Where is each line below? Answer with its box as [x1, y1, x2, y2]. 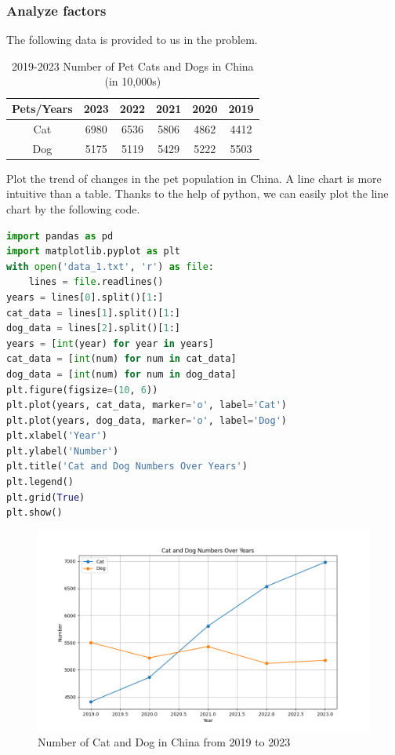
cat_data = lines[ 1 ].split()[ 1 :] [6, 307, 180, 319]
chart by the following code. [6, 200, 140, 217]
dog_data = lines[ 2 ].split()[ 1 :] [6, 323, 180, 334]
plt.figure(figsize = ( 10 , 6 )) [6, 384, 158, 396]
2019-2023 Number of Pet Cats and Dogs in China [12, 57, 254, 74]
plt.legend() [6, 476, 74, 488]
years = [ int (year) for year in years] [6, 337, 214, 349]
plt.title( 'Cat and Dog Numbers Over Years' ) [6, 461, 248, 472]
